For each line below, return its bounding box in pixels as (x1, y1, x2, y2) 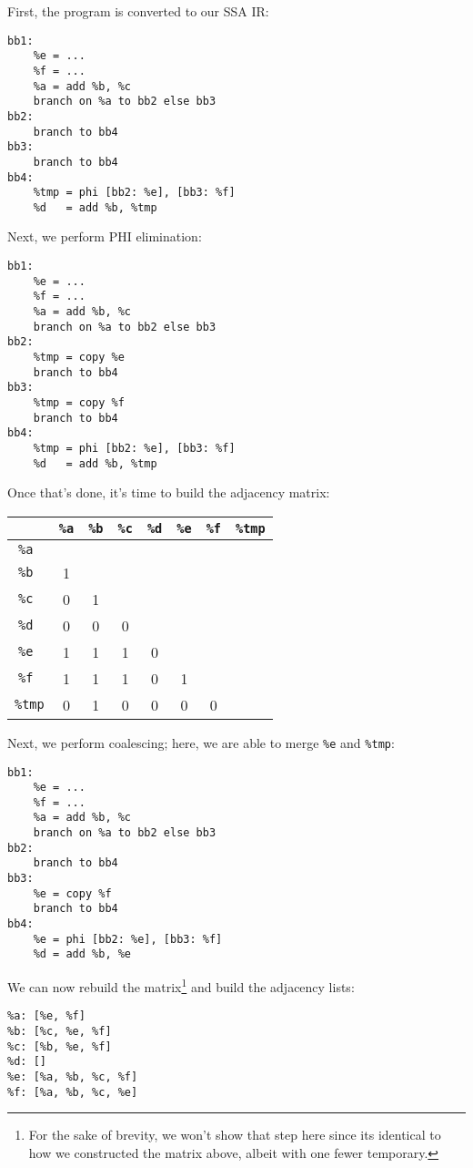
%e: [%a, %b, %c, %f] (7, 1070, 138, 1083)
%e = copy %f (33, 886, 112, 900)
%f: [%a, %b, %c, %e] (7, 1085, 138, 1099)
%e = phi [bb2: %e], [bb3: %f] (33, 932, 223, 946)
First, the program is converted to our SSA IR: (7, 2, 269, 20)
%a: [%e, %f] (7, 1009, 86, 1023)
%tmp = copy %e (33, 351, 125, 364)
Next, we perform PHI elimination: (7, 227, 202, 246)
